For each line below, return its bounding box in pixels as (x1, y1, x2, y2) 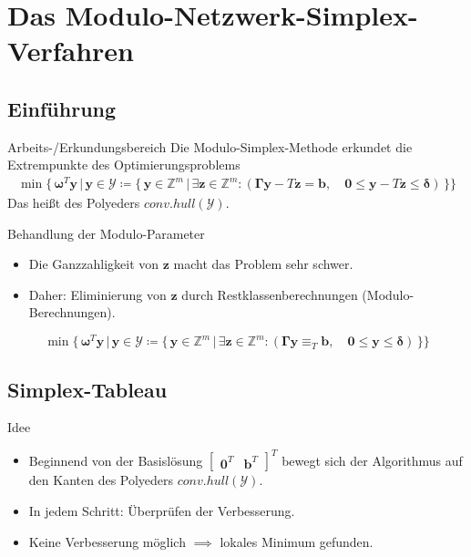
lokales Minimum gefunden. (220, 531, 374, 551)
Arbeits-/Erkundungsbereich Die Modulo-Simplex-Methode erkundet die (7, 137, 413, 156)
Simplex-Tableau (7, 375, 168, 403)
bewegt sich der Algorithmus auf (282, 450, 463, 469)
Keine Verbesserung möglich (28, 531, 186, 551)
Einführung (7, 94, 117, 122)
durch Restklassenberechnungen (181, 284, 358, 304)
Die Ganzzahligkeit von (28, 254, 159, 273)
